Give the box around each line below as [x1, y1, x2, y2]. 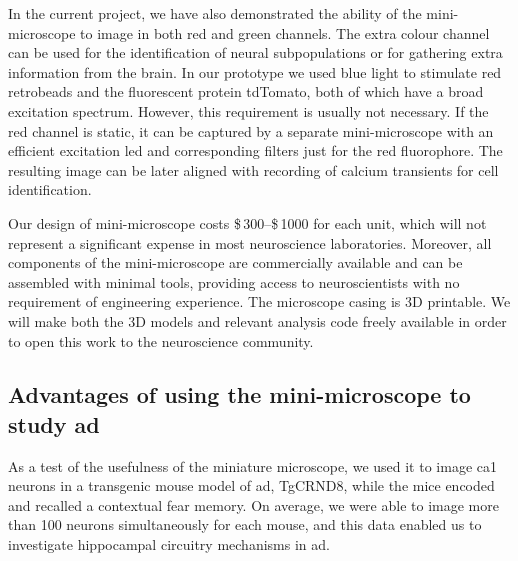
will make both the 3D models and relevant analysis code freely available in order [8, 310, 507, 331]
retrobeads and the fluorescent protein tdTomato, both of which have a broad [8, 81, 484, 102]
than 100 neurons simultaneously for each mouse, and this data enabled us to [8, 514, 482, 535]
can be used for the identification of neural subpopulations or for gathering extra [8, 42, 503, 63]
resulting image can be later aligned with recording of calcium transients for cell [8, 159, 499, 180]
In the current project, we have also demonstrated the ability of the [8, 3, 422, 23]
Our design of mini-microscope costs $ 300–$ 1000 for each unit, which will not [8, 212, 487, 233]
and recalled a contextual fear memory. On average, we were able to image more [8, 494, 499, 515]
